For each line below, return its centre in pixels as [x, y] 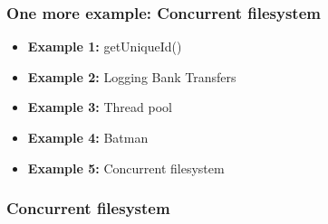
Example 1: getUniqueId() [105, 47]
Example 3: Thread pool [100, 107]
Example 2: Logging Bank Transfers [132, 76]
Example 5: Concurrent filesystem [126, 168]
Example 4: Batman [88, 137]
